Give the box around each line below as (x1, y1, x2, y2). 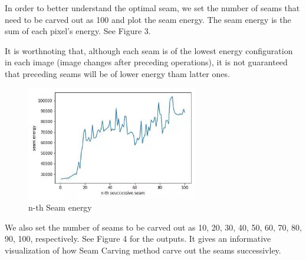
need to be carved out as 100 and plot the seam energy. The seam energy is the (5, 13, 291, 25)
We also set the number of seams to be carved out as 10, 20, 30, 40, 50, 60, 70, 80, (5, 221, 302, 233)
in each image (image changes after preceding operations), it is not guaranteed (5, 56, 288, 68)
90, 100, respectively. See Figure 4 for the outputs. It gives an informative (5, 232, 271, 245)
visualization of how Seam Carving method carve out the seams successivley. (5, 244, 281, 256)
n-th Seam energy (28, 201, 92, 214)
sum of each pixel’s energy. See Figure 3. (5, 25, 151, 37)
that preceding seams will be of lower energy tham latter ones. (5, 67, 230, 79)
